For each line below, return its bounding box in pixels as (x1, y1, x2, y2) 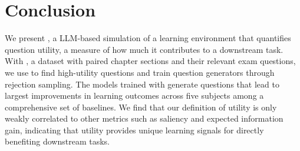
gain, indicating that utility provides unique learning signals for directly (5, 123, 264, 136)
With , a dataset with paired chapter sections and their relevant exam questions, (5, 55, 296, 67)
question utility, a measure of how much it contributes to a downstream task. (5, 43, 283, 55)
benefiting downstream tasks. (5, 135, 110, 147)
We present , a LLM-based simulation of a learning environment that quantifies (5, 32, 291, 44)
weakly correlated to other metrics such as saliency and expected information (5, 112, 283, 125)
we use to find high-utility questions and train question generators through (5, 66, 275, 78)
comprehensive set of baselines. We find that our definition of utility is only (5, 100, 277, 113)
